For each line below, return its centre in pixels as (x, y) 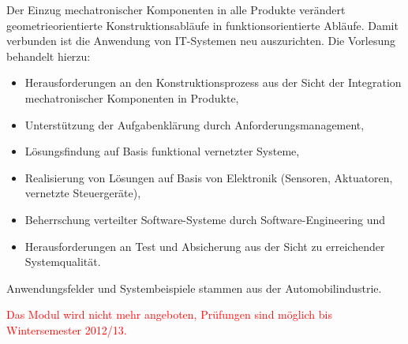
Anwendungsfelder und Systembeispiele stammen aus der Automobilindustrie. (194, 288)
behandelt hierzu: (49, 56)
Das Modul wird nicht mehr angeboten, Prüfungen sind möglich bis (170, 314)
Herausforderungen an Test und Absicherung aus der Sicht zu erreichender (205, 246)
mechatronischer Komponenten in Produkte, (132, 97)
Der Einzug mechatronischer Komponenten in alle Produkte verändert (176, 9)
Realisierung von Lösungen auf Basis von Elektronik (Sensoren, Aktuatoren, (209, 177)
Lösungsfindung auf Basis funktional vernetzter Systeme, (162, 151)
